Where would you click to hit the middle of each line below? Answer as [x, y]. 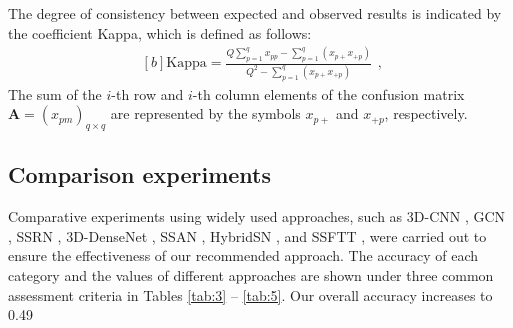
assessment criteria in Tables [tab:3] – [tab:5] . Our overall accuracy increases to [250, 294]
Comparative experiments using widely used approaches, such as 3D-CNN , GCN [257, 216]
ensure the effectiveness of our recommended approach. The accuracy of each [243, 255]
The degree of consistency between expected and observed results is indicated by [255, 13]
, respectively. [426, 113]
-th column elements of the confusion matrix [328, 93]
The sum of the [55, 93]
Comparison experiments [140, 174]
